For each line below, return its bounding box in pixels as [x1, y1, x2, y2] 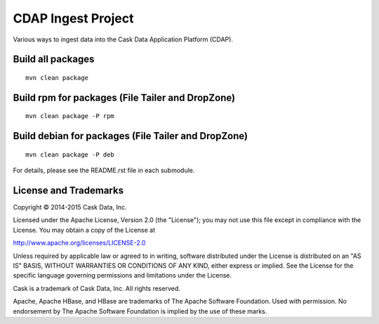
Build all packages [13, 53, 95, 65]
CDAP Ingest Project [13, 11, 134, 26]
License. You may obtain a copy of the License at [13, 226, 156, 234]
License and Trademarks [13, 184, 124, 196]
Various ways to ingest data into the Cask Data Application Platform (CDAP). [13, 35, 233, 44]
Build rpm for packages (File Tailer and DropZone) [13, 91, 235, 103]
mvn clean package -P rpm [25, 112, 115, 120]
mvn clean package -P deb [25, 150, 115, 158]
